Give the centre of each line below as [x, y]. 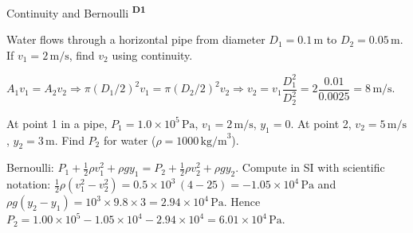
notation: [29, 184]
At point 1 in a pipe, [57, 123]
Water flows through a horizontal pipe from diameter [136, 39]
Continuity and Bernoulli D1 [76, 12]
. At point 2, [321, 123]
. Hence [242, 202]
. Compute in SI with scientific [310, 167]
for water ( [130, 140]
